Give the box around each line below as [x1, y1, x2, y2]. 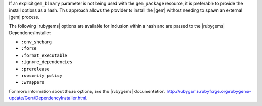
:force [21, 46, 37, 51]
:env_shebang [21, 39, 52, 45]
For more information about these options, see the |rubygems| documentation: [9, 88, 166, 94]
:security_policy [21, 73, 63, 78]
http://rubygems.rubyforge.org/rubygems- [166, 88, 252, 94]
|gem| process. [9, 14, 40, 20]
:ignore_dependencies [21, 60, 73, 65]
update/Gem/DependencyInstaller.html [9, 95, 87, 101]
